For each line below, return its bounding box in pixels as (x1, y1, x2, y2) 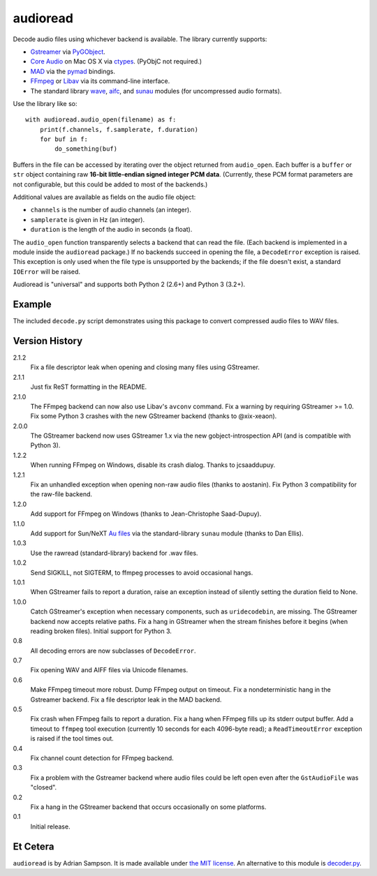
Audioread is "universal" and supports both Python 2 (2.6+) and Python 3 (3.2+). (13, 280, 246, 289)
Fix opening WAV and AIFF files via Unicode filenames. (30, 666, 188, 674)
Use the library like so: (13, 99, 77, 107)
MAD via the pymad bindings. (30, 67, 115, 75)
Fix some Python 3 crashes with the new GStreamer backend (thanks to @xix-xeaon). (30, 412, 277, 420)
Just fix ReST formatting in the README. (30, 383, 147, 391)
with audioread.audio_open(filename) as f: (25, 116, 177, 124)
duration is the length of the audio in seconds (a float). (30, 225, 193, 234)
